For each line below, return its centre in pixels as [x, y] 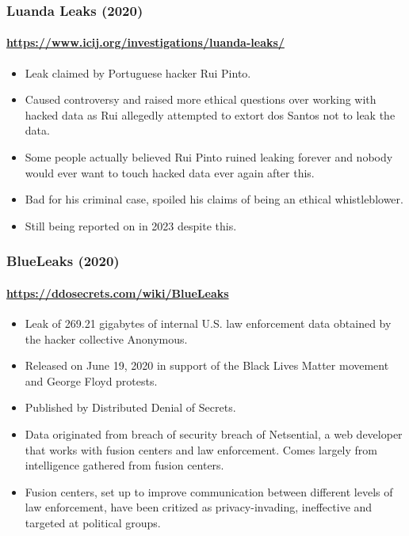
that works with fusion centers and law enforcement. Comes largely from [201, 449]
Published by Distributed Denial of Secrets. [130, 407]
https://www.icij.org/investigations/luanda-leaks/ [145, 42]
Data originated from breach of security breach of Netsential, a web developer [214, 434]
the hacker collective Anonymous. [106, 338]
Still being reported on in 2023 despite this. [131, 225]
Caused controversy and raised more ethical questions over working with [201, 99]
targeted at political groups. [93, 522]
